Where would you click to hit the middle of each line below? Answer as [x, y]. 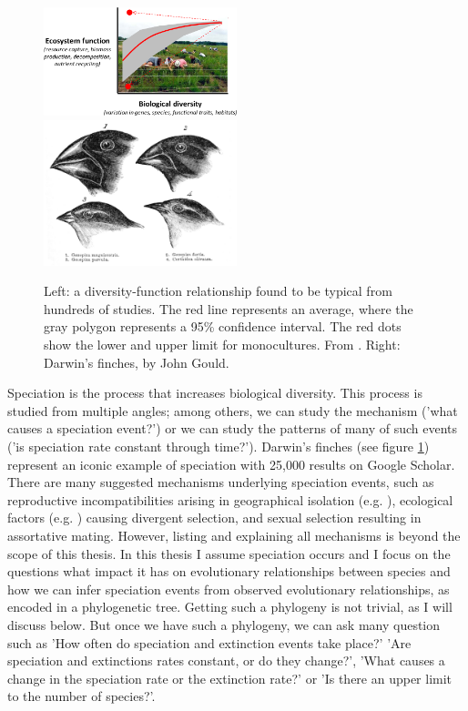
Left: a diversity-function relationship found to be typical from [218, 291]
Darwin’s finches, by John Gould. [137, 362]
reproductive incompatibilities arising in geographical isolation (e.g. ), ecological [230, 499]
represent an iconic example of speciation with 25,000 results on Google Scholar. [231, 464]
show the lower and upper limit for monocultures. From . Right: [222, 344]
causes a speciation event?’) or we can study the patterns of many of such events [233, 428]
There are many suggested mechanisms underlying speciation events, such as [221, 482]
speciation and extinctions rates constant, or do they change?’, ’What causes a [226, 660]
